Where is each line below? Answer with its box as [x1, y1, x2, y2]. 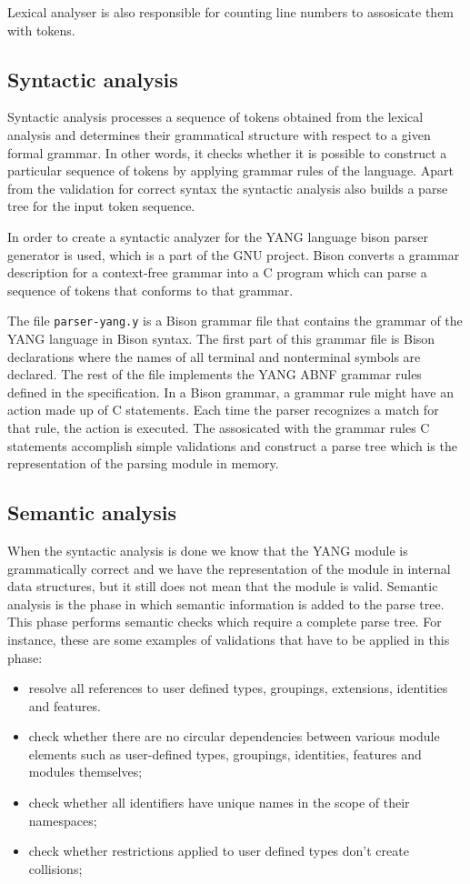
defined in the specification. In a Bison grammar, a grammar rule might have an [7, 382, 454, 401]
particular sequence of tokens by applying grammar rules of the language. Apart [7, 161, 454, 180]
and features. [28, 696, 101, 715]
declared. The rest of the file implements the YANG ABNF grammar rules [7, 365, 422, 384]
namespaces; [28, 810, 97, 829]
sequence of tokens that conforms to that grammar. [7, 280, 294, 299]
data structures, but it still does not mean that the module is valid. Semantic [7, 577, 438, 596]
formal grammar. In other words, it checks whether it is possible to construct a [7, 143, 447, 162]
